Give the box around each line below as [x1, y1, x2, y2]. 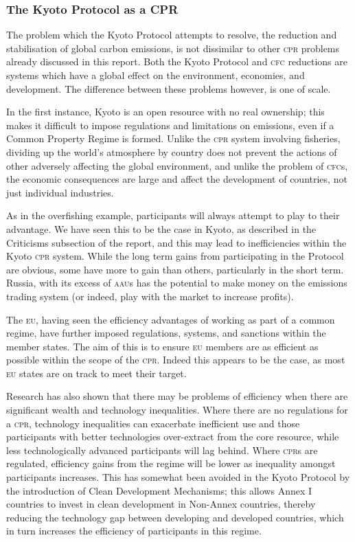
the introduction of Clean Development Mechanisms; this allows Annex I [6, 483, 312, 497]
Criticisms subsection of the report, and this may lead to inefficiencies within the [6, 235, 347, 249]
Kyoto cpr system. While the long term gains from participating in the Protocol [6, 249, 344, 263]
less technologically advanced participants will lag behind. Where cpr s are [6, 442, 318, 457]
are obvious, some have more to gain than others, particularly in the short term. [6, 262, 344, 276]
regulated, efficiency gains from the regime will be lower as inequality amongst [6, 456, 336, 471]
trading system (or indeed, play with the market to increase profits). [6, 289, 294, 303]
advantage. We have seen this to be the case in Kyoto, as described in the [6, 221, 317, 236]
